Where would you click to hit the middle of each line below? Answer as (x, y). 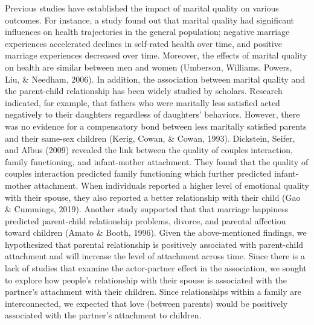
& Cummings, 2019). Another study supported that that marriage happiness (147, 209)
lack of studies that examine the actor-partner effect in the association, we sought (156, 268)
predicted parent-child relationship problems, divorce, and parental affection (146, 220)
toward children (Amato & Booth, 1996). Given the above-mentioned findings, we (156, 232)
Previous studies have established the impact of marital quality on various (142, 8)
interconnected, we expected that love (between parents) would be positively (146, 303)
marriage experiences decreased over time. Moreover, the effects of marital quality (156, 55)
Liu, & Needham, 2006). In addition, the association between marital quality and (155, 79)
